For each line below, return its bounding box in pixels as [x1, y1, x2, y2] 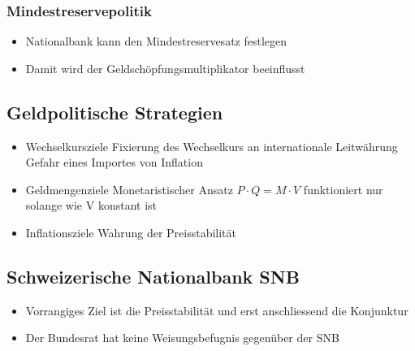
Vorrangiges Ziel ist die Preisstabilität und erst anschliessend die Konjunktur [25, 301, 409, 318]
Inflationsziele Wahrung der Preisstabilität [25, 223, 236, 240]
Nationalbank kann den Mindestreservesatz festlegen [25, 32, 287, 50]
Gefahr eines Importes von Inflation [25, 154, 203, 171]
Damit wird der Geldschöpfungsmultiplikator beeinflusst [25, 59, 305, 76]
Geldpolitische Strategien [6, 99, 223, 124]
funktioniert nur [303, 180, 383, 197]
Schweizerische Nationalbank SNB [6, 263, 300, 288]
